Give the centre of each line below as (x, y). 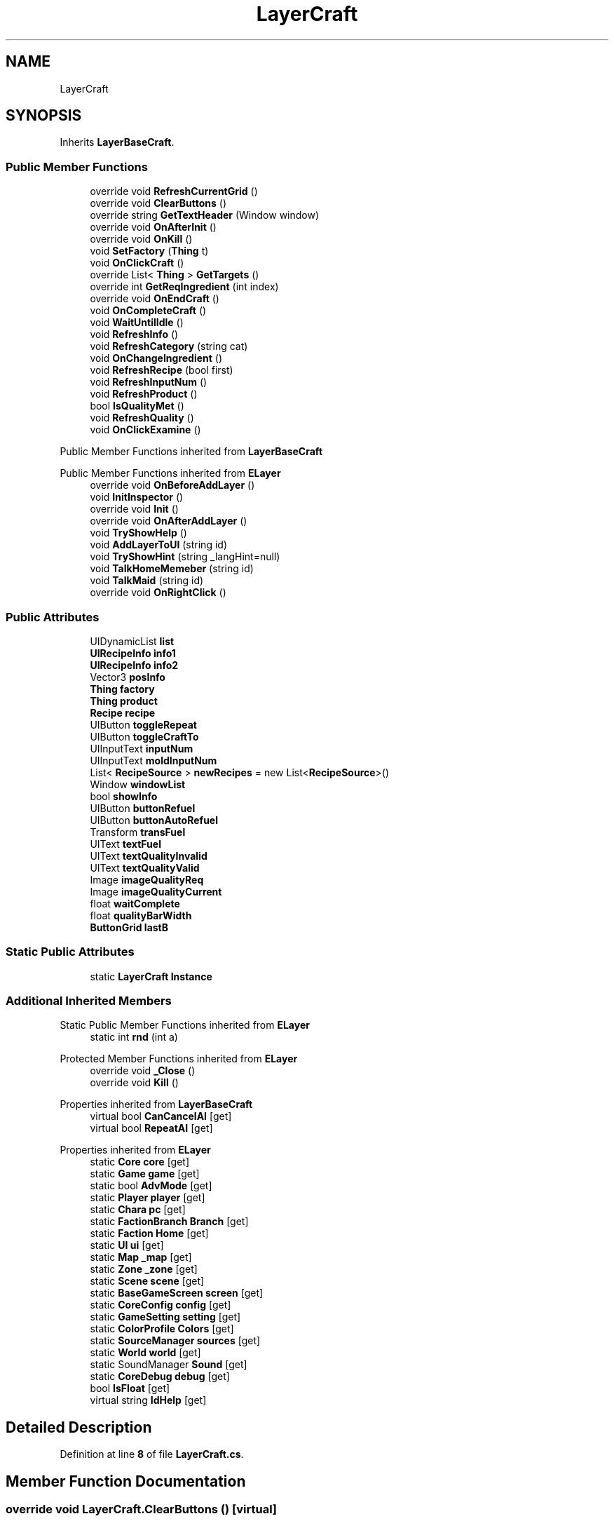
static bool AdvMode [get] (151, 1186)
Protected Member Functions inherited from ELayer (179, 1059)
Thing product (124, 701)
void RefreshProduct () (144, 394)
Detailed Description (79, 1427)
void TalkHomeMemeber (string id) (172, 569)
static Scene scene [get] (147, 1281)
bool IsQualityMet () (137, 406)
